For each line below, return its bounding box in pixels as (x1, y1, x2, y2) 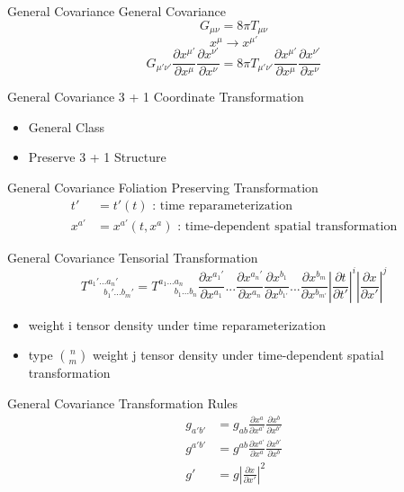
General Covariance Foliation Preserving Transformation (7, 178, 319, 197)
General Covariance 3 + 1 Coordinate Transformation (7, 87, 304, 106)
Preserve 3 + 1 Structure (28, 148, 166, 166)
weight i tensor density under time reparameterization (28, 315, 326, 334)
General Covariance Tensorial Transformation (7, 247, 258, 266)
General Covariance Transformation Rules (7, 394, 238, 413)
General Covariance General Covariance (7, 2, 227, 20)
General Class (28, 117, 105, 136)
